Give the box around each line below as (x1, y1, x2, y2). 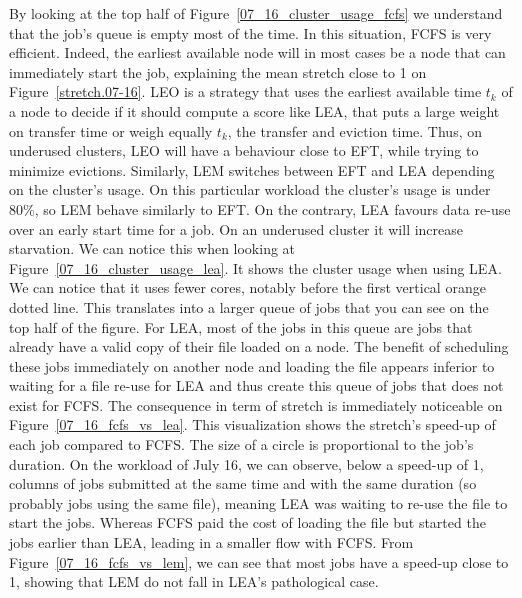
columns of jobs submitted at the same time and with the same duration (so (9, 473, 477, 494)
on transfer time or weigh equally (9, 120, 213, 141)
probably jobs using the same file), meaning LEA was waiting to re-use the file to (9, 492, 508, 513)
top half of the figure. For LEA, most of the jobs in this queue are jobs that (9, 316, 473, 337)
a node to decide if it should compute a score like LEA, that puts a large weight (9, 100, 500, 121)
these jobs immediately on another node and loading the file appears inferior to (9, 355, 495, 376)
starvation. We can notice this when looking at (9, 238, 296, 259)
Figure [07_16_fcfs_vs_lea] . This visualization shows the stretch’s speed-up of (9, 414, 496, 435)
